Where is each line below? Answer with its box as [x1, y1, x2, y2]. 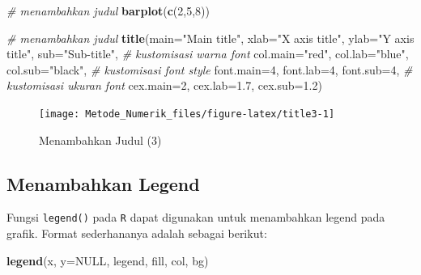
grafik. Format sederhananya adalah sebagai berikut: [6, 225, 267, 242]
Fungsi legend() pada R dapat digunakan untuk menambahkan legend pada [6, 209, 385, 226]
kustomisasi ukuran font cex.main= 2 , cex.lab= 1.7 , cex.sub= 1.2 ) [6, 77, 322, 94]
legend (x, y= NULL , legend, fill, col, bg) [6, 252, 209, 269]
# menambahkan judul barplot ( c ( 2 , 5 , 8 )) [6, 2, 210, 19]
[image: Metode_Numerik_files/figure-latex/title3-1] [39, 108, 335, 120]
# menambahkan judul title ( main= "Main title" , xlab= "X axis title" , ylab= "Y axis [6, 29, 415, 46]
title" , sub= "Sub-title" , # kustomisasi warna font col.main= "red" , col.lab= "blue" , [6, 45, 409, 62]
